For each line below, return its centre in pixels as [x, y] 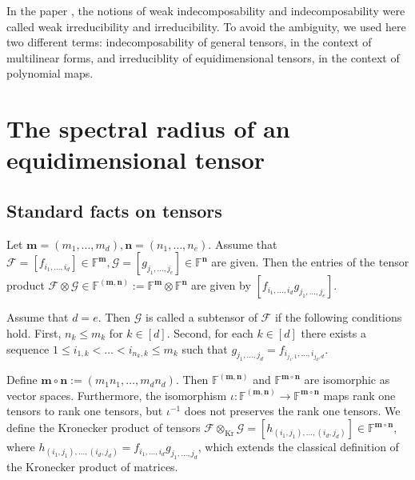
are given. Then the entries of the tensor [310, 262]
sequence [28, 348]
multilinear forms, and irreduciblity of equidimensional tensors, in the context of [203, 57]
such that [205, 348]
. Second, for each [210, 332]
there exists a [333, 332]
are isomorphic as [347, 380]
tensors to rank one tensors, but [85, 411]
